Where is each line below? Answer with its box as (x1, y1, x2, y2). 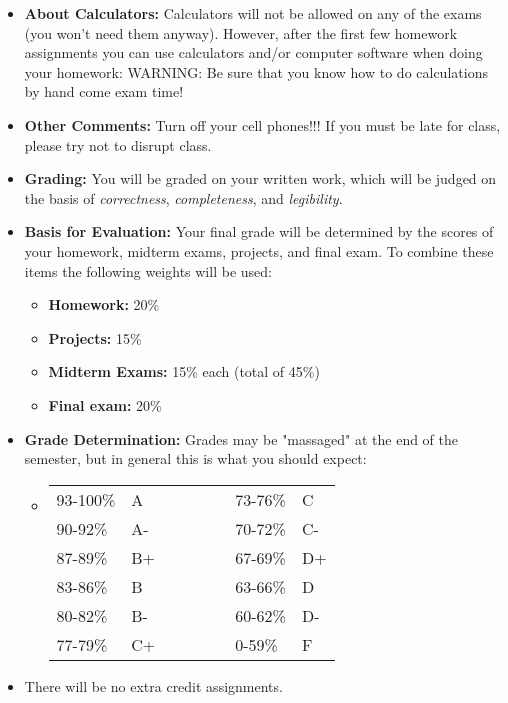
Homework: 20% (48, 294, 160, 315)
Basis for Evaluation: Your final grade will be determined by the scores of (24, 221, 494, 242)
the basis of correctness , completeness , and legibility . (24, 187, 343, 208)
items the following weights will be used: (24, 260, 272, 281)
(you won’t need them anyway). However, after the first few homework (24, 22, 458, 43)
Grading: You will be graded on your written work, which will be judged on (24, 168, 497, 189)
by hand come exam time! (24, 81, 184, 102)
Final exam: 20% (48, 394, 162, 415)
